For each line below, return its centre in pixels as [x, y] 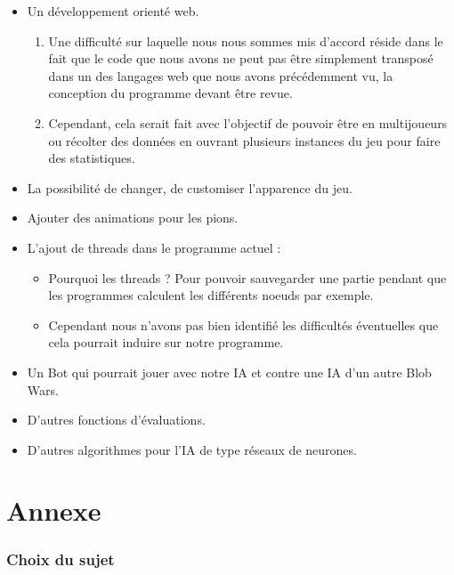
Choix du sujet [61, 559]
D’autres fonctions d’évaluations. [116, 420]
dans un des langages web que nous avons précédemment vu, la [221, 75]
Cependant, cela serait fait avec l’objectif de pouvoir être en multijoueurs [248, 122]
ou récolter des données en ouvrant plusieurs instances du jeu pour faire [244, 140]
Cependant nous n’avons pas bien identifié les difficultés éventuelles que [243, 324]
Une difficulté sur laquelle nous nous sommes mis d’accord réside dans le [246, 40]
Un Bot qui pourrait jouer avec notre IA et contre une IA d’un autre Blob [229, 372]
